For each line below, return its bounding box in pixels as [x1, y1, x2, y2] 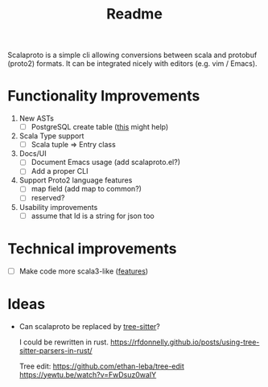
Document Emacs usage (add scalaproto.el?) [31, 158, 181, 167]
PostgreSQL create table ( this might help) [31, 122, 169, 132]
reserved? [31, 193, 65, 203]
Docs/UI [19, 149, 47, 159]
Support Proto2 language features [19, 175, 133, 185]
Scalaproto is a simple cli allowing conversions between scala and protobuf [7, 50, 258, 60]
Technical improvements [7, 239, 177, 257]
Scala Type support [19, 131, 85, 141]
